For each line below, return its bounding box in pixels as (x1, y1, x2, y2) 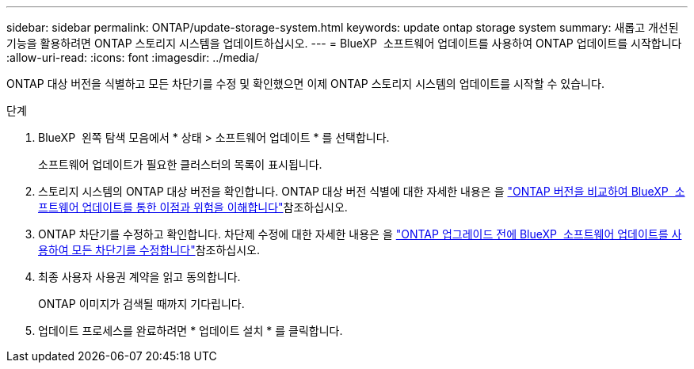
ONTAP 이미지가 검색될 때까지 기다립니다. (38, 297, 245, 310)
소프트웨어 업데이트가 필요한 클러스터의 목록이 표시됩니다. (38, 158, 322, 171)
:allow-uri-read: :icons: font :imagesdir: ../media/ (6, 51, 259, 64)
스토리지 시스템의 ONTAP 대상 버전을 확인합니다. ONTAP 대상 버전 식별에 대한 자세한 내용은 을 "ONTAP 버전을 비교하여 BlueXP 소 (38, 184, 685, 198)
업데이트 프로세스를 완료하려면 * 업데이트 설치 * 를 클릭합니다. (38, 324, 343, 337)
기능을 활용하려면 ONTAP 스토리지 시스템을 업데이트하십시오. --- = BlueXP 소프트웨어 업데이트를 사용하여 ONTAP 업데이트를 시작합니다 (6, 36, 682, 50)
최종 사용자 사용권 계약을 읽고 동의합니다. (38, 270, 241, 283)
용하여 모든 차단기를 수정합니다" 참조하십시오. (38, 243, 260, 257)
